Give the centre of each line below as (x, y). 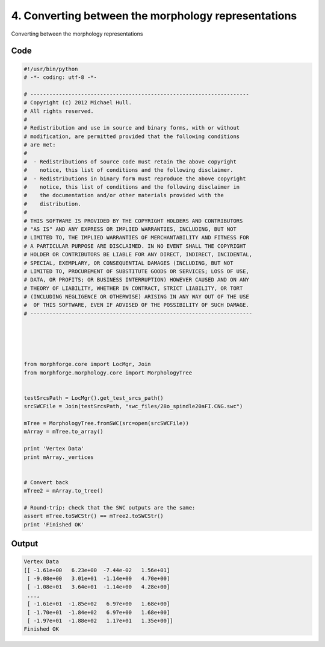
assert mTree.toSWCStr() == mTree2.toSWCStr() (94, 516)
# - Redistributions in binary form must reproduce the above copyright (135, 178)
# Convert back (46, 482)
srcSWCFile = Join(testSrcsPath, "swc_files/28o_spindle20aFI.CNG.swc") (133, 406)
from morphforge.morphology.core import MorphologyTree (108, 373)
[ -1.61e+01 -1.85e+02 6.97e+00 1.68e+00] (99, 604)
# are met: (40, 145)
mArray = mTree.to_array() (63, 432)
